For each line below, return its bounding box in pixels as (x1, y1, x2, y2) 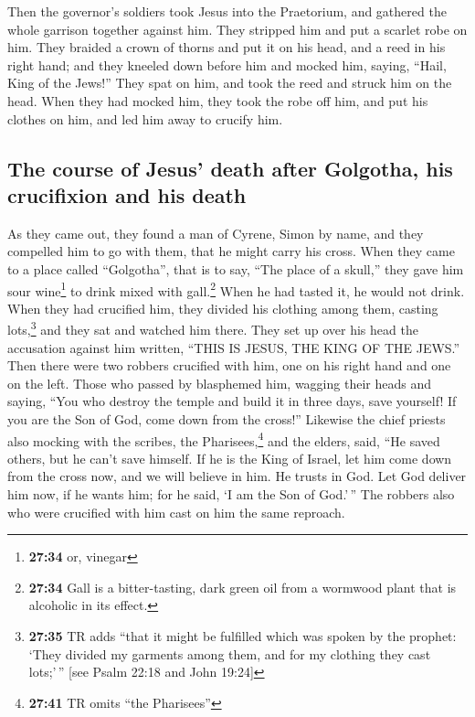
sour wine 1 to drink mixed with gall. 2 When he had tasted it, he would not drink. (7, 278, 465, 300)
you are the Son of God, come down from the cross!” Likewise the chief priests (7, 410, 446, 428)
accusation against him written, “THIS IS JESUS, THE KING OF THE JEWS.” (7, 337, 460, 357)
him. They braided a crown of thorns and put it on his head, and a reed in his (7, 37, 446, 57)
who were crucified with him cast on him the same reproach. (7, 502, 345, 521)
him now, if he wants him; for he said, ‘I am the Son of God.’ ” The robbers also (7, 485, 455, 504)
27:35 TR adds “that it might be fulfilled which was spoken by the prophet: (28, 626, 457, 645)
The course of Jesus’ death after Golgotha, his (7, 154, 453, 182)
